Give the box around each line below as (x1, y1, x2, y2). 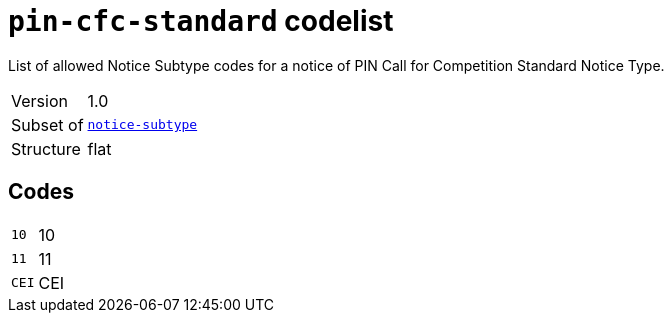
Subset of (11, 114, 84, 135)
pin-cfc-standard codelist (8, 4, 394, 38)
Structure (11, 138, 81, 159)
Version (11, 90, 68, 111)
